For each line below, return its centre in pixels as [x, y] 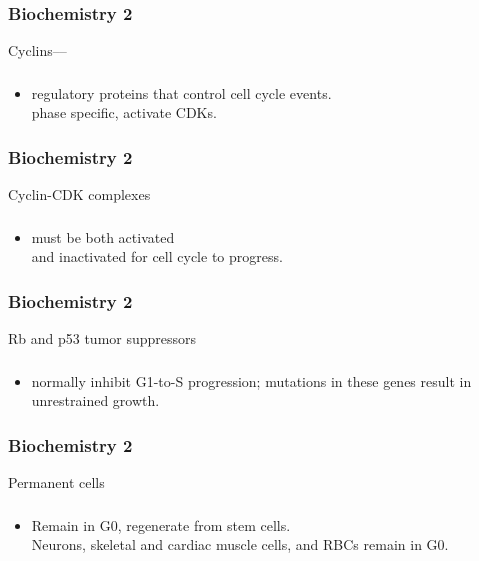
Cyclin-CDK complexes [79, 194]
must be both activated [103, 236]
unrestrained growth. [95, 400]
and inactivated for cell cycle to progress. [157, 256]
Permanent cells [56, 481]
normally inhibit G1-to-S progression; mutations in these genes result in [251, 380]
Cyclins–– [37, 50]
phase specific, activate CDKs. [124, 112]
